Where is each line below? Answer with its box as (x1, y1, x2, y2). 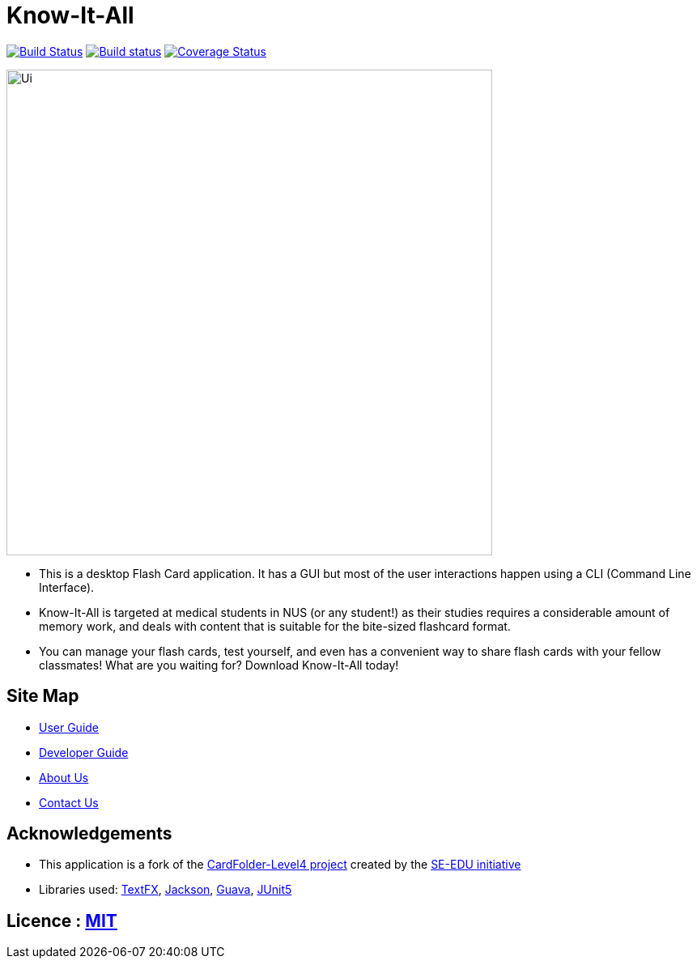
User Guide (39, 720, 100, 734)
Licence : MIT (6, 910, 117, 931)
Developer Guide (39, 745, 129, 759)
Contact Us (39, 795, 99, 810)
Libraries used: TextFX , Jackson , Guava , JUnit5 (39, 882, 292, 897)
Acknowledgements (6, 823, 172, 844)
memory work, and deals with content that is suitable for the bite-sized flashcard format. (39, 619, 511, 633)
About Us (39, 770, 89, 784)
